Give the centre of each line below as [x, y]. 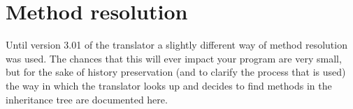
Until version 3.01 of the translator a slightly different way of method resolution [176, 45]
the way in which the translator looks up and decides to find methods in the [169, 85]
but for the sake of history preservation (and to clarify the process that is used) [176, 72]
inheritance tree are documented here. [87, 99]
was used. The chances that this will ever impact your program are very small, [174, 58]
